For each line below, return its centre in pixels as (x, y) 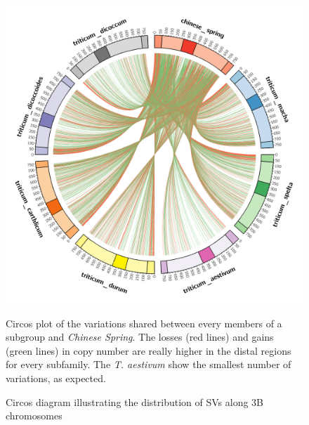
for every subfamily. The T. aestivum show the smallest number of (149, 364)
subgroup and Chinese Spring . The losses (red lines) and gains (140, 337)
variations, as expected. (56, 378)
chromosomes (34, 416)
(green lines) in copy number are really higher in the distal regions (149, 350)
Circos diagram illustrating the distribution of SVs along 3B (135, 401)
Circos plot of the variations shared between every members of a (144, 323)
